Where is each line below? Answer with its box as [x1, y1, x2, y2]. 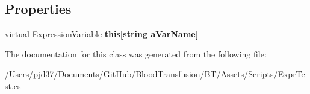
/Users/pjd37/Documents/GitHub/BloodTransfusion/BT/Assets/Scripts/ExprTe [5, 68, 305, 80]
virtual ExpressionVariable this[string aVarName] [5, 28, 199, 40]
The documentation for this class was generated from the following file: [5, 47, 267, 60]
